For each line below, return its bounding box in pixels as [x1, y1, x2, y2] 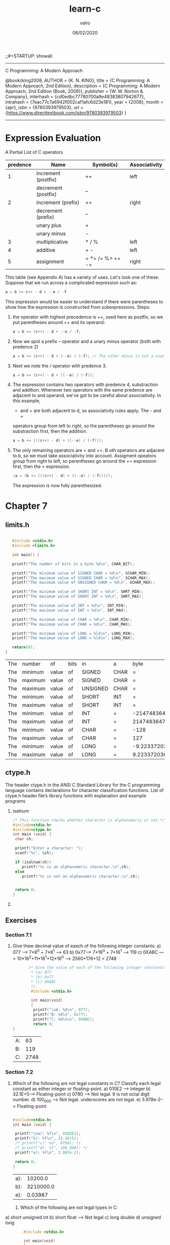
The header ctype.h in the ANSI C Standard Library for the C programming [5, 782, 160, 788]
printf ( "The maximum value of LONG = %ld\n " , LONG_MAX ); [12, 635, 135, 641]
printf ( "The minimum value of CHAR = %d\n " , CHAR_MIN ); [12, 617, 133, 622]
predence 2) [12, 343, 39, 349]
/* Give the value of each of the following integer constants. [28, 965, 167, 970]
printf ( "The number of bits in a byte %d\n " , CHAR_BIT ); [12, 561, 135, 566]
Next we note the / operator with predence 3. [12, 363, 107, 369]
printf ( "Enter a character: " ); [15, 846, 83, 851]
